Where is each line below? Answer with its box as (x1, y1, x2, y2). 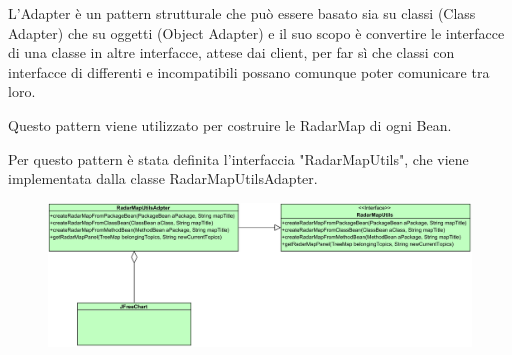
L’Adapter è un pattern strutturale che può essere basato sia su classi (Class (8, 3, 476, 23)
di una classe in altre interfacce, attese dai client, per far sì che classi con (8, 42, 455, 63)
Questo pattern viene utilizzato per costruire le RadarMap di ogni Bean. (8, 114, 452, 135)
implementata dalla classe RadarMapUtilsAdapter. (8, 168, 318, 189)
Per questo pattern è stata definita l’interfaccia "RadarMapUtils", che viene (8, 148, 469, 169)
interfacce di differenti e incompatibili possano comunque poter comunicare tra (8, 61, 490, 82)
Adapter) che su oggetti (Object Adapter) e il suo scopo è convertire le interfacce (8, 22, 505, 43)
